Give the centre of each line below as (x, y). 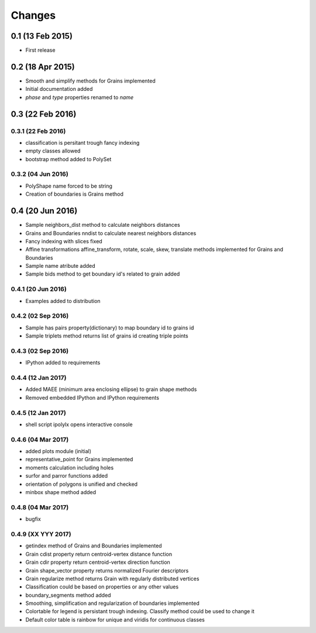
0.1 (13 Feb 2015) (42, 36)
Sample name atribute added (61, 266)
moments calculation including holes (70, 467)
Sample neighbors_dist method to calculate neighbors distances (103, 225)
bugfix (33, 519)
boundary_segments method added (68, 595)
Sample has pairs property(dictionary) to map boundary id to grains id (110, 328)
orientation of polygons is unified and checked (81, 484)
